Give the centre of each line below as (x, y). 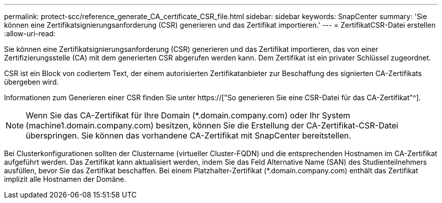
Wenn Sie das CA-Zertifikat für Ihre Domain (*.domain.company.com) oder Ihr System (188, 115)
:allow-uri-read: (30, 33)
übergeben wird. (32, 82)
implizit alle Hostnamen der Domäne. (65, 179)
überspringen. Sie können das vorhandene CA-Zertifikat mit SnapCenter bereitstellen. (188, 136)
